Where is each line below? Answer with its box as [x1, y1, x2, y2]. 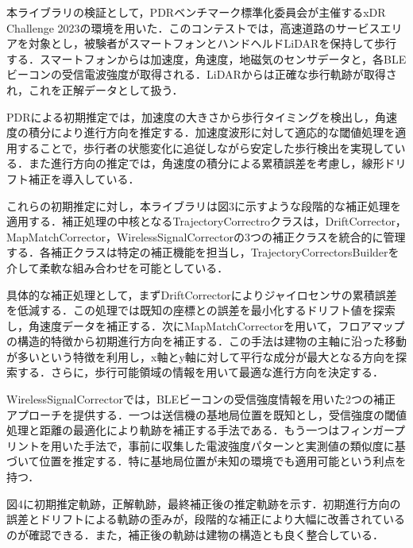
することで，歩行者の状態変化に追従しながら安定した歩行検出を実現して [17, 139, 395, 156]
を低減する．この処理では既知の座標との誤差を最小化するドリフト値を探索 [6, 302, 396, 318]
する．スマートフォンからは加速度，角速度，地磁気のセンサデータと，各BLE [6, 50, 407, 67]
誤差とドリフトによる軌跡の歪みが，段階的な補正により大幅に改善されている [6, 511, 406, 527]
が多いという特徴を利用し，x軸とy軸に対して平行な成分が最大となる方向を [6, 348, 396, 365]
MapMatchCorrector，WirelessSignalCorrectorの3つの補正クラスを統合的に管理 [6, 228, 406, 245]
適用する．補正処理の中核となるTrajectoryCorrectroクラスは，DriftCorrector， [6, 213, 407, 230]
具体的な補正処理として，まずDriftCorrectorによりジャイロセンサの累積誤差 [6, 286, 397, 303]
